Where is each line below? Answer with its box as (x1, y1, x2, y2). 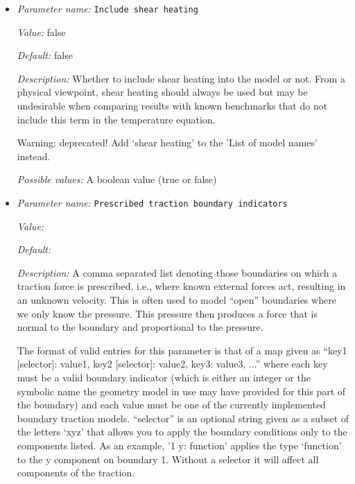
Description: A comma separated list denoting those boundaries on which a (17, 265, 338, 279)
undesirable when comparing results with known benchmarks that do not (17, 98, 328, 113)
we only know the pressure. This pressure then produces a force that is (17, 306, 318, 320)
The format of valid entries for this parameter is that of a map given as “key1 (17, 343, 347, 357)
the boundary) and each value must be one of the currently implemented (17, 397, 326, 412)
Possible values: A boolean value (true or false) (17, 172, 217, 187)
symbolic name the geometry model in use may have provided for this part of (17, 383, 346, 398)
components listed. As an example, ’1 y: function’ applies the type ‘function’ (17, 438, 342, 452)
